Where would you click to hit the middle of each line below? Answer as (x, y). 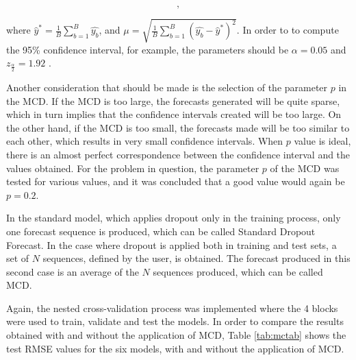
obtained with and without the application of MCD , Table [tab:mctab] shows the (176, 335)
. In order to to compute (288, 30)
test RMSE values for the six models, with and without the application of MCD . (175, 348)
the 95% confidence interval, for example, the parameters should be (148, 49)
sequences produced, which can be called (238, 271)
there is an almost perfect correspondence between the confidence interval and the (178, 154)
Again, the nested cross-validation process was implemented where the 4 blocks (172, 308)
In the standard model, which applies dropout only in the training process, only (174, 218)
